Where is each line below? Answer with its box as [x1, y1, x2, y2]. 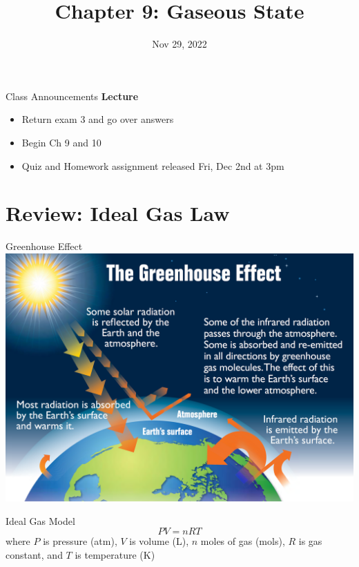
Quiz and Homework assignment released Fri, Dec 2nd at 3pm [21, 158, 284, 173]
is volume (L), [129, 534, 189, 548]
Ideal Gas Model [6, 513, 75, 528]
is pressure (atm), [43, 534, 117, 548]
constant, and [6, 547, 63, 561]
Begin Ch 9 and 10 [21, 135, 101, 149]
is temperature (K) [75, 547, 155, 561]
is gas [298, 534, 322, 548]
